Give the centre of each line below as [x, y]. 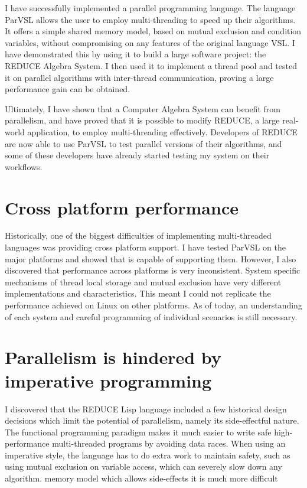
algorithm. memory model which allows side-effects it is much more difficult [141, 478]
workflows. [24, 166]
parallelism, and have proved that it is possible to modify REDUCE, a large [142, 120]
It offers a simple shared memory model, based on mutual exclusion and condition [153, 31]
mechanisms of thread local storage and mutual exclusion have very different [143, 282]
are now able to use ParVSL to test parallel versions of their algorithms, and [143, 143]
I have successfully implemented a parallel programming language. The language [150, 8]
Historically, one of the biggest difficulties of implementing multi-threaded [138, 235]
